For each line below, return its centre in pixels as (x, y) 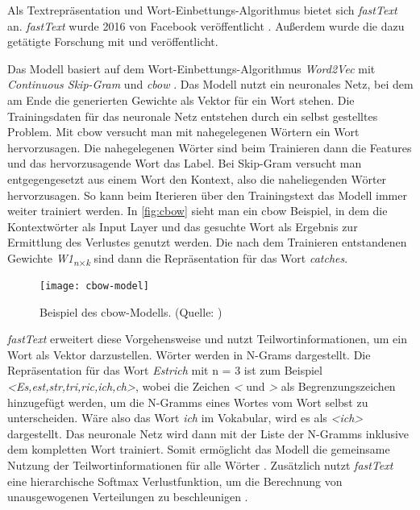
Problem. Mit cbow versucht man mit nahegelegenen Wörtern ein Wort (183, 132)
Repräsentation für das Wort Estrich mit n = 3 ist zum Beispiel (165, 370)
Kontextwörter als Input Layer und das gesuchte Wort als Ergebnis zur (183, 226)
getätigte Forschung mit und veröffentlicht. (113, 41)
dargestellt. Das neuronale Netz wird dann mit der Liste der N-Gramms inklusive (208, 433)
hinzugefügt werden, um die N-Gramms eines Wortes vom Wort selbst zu (188, 402)
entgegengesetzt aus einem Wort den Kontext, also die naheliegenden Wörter (197, 178)
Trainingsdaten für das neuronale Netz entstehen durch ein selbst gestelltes (193, 116)
